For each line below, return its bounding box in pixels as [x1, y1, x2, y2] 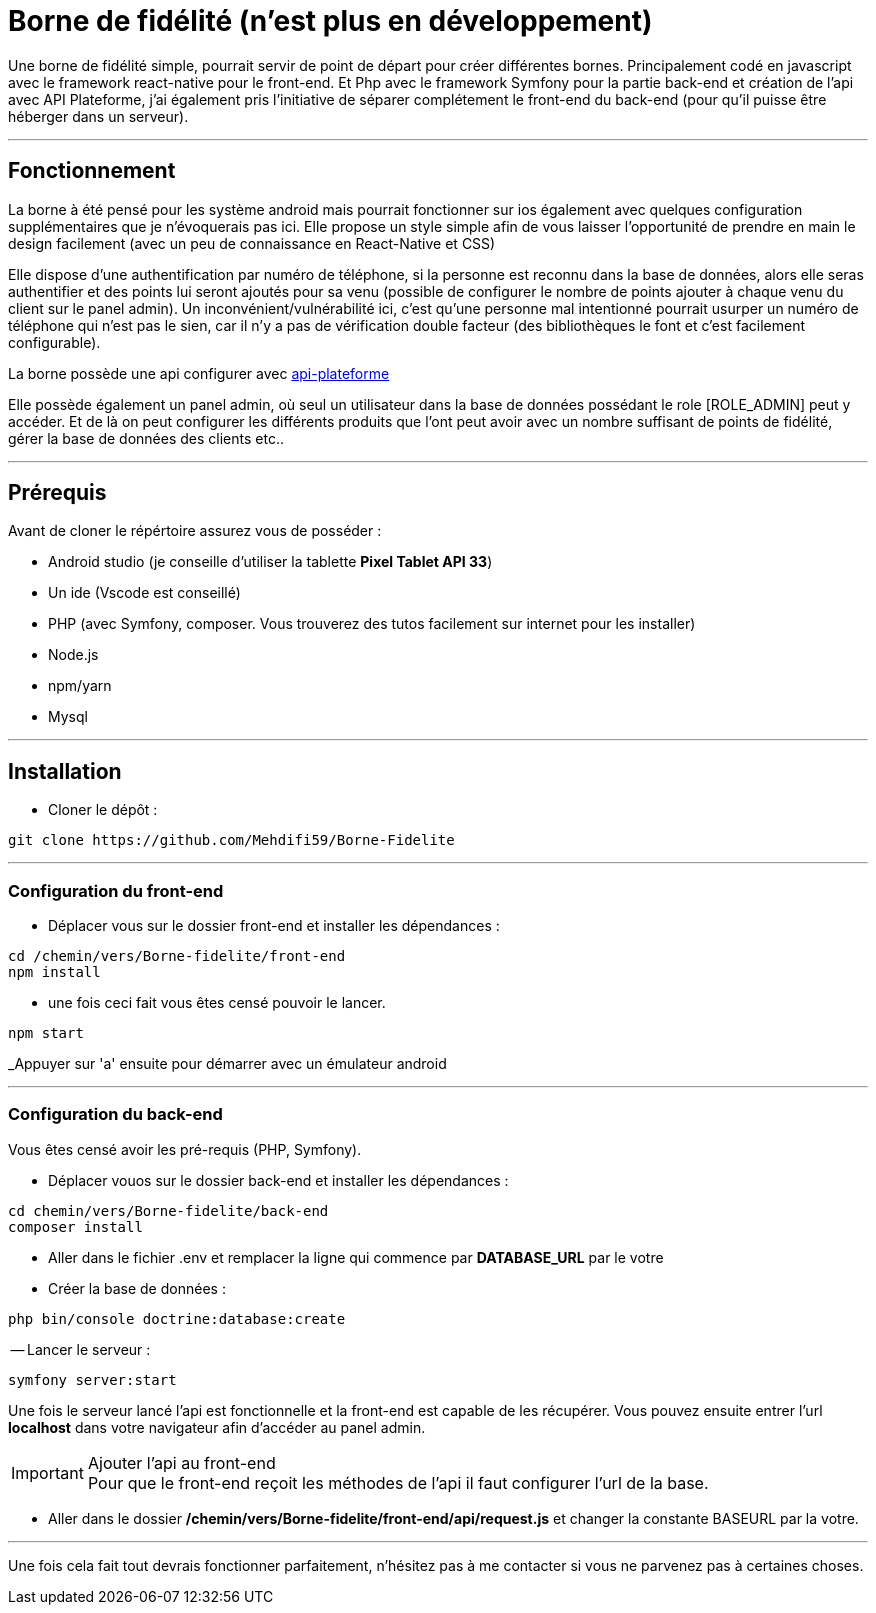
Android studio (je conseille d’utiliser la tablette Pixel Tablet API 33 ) [48, 553, 493, 571]
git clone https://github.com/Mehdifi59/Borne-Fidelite [8, 832, 455, 849]
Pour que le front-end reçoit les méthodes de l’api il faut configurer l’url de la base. [87, 1472, 709, 1493]
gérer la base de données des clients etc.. [8, 429, 284, 447]
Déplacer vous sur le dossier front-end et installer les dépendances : [48, 917, 500, 935]
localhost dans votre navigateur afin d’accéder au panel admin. [8, 1418, 426, 1436]
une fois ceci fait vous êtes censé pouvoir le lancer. [48, 994, 386, 1012]
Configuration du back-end [8, 1104, 223, 1125]
